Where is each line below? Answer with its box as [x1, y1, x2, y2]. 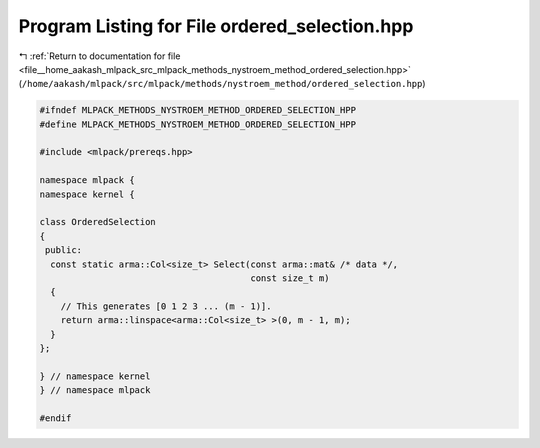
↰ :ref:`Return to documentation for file [18, 50, 181, 62]
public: [45, 245, 83, 256]
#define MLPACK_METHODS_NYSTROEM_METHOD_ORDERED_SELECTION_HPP [39, 118, 357, 130]
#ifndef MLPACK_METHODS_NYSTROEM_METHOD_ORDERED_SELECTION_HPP [39, 105, 357, 116]
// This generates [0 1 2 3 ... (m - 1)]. [60, 300, 272, 312]
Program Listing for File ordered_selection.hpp [18, 15, 414, 37]
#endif [39, 412, 72, 424]
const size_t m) [250, 273, 330, 284]
